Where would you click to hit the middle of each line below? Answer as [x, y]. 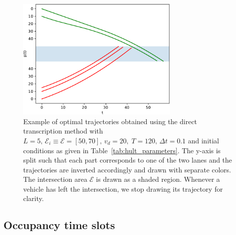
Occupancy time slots [59, 225]
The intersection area [55, 179]
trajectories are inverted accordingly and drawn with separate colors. [127, 169]
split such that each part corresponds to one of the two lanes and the [128, 160]
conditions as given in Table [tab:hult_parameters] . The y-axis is [122, 150]
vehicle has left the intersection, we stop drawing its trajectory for [123, 188]
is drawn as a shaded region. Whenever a [158, 179]
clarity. [34, 198]
